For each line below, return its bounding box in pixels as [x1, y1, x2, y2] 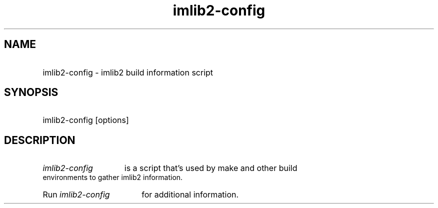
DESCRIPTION [4, 133, 75, 146]
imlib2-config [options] [42, 115, 129, 125]
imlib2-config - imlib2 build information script [42, 67, 213, 77]
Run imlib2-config [42, 189, 110, 200]
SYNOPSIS [4, 86, 58, 99]
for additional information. [141, 189, 239, 200]
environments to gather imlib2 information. [42, 173, 183, 182]
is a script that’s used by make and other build [124, 163, 297, 173]
